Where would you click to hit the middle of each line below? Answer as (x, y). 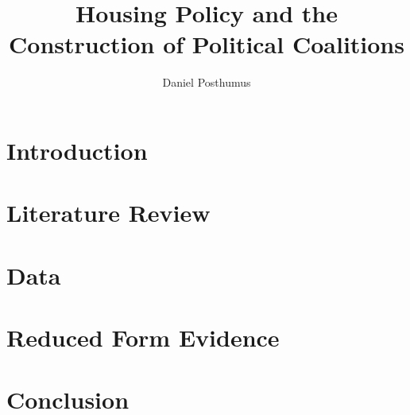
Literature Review (108, 213)
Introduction (77, 150)
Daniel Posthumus (207, 82)
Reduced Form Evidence (143, 337)
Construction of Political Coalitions (207, 44)
